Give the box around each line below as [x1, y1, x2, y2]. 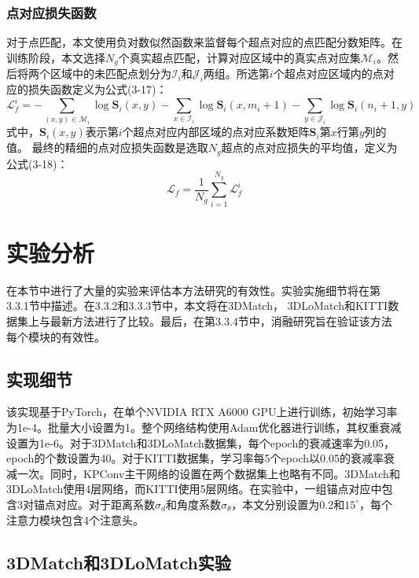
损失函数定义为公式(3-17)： [28, 81, 167, 98]
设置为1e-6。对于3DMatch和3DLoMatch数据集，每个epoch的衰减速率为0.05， [6, 434, 395, 451]
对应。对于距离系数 [55, 495, 155, 512]
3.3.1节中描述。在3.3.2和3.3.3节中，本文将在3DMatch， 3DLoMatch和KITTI [6, 297, 388, 314]
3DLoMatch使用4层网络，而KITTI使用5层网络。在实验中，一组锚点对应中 [6, 480, 382, 497]
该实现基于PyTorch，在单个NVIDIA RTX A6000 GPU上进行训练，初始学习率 [6, 403, 398, 420]
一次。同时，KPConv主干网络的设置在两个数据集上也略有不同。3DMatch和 [17, 465, 400, 481]
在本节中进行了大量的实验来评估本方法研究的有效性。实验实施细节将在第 [6, 282, 380, 298]
